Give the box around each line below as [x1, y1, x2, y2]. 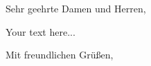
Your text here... [6, 24, 75, 38]
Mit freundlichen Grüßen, [6, 47, 114, 62]
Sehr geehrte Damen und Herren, [6, 1, 146, 15]
